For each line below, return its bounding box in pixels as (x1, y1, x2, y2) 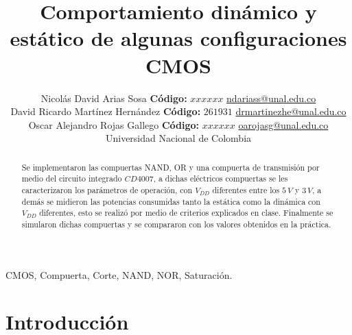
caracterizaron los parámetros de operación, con (21, 184, 193, 195)
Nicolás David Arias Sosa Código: (40, 90, 187, 105)
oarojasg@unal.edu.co (238, 117, 329, 132)
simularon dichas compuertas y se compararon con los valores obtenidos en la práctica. (21, 218, 331, 229)
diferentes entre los (212, 184, 280, 195)
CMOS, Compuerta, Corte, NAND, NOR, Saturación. (5, 267, 233, 282)
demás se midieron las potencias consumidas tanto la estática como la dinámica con (21, 195, 320, 207)
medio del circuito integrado (21, 173, 122, 184)
